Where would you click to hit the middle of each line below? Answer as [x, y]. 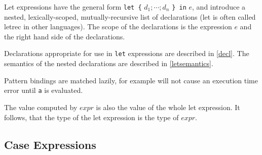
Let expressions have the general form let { [73, 7]
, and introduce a [219, 7]
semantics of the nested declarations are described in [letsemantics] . [109, 63]
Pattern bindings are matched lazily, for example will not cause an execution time [131, 80]
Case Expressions [50, 144]
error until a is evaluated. [44, 90]
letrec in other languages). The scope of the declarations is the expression [118, 27]
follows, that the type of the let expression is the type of [91, 117]
